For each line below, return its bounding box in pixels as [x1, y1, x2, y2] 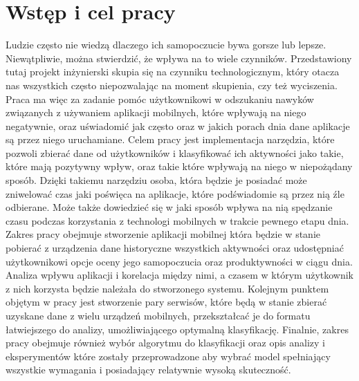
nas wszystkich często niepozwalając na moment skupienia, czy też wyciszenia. [6, 77, 338, 92]
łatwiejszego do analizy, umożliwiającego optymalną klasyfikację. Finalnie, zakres [6, 322, 349, 336]
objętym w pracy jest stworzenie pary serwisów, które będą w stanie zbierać [6, 295, 327, 309]
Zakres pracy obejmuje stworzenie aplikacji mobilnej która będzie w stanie [6, 227, 320, 241]
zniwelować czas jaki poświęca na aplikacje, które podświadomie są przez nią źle [6, 186, 344, 201]
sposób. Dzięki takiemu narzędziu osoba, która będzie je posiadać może [6, 173, 307, 187]
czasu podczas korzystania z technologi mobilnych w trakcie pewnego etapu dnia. [6, 213, 349, 227]
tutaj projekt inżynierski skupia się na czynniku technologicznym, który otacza [6, 64, 340, 79]
